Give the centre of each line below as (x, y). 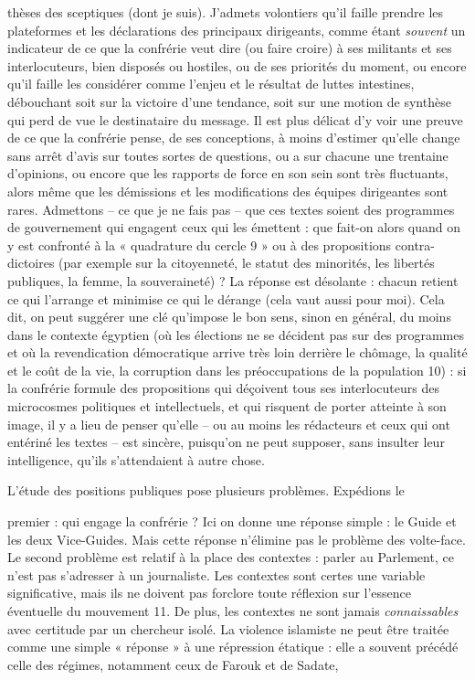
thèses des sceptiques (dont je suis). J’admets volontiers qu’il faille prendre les (226, 12)
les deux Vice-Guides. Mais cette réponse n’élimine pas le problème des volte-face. (237, 539)
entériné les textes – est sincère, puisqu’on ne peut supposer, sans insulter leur (226, 442)
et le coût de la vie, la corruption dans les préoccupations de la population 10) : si (237, 370)
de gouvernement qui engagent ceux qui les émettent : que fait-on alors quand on (234, 227)
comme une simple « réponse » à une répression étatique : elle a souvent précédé (233, 647)
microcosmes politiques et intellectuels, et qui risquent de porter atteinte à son (227, 406)
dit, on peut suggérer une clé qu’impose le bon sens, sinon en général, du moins (229, 317)
